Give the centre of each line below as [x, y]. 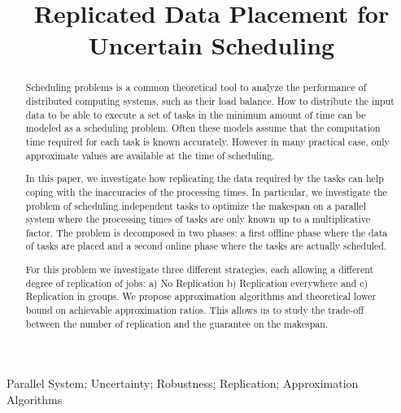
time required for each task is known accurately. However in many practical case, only [207, 141]
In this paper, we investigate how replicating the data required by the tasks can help [205, 178]
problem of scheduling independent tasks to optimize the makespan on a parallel [196, 205]
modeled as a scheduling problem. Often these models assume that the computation [203, 128]
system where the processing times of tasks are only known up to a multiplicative [198, 219]
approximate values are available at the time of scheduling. [150, 155]
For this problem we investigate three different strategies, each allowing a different [200, 270]
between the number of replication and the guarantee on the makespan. [177, 323]
